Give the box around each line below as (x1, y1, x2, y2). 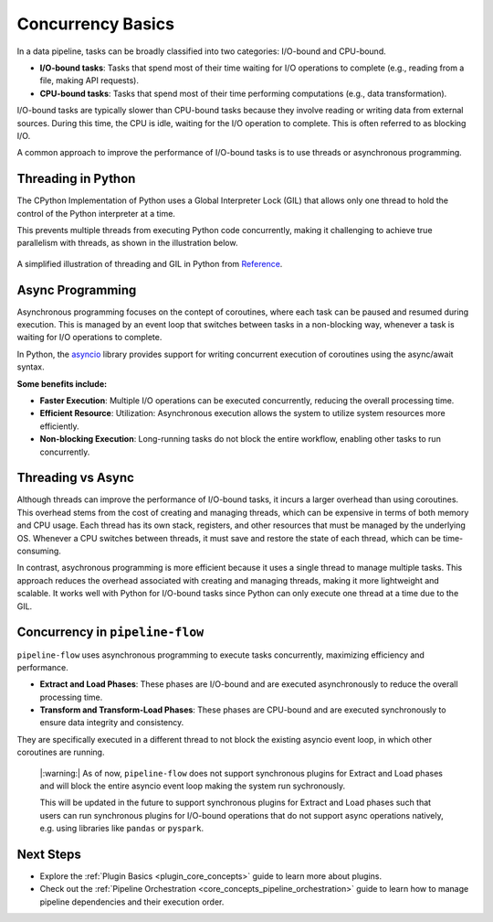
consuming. (16, 545, 61, 557)
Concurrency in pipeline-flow (16, 625, 205, 640)
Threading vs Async (16, 470, 134, 486)
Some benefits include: (16, 378, 108, 389)
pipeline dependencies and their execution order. (39, 896, 225, 907)
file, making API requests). (39, 75, 139, 86)
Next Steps (16, 847, 81, 862)
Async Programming (16, 282, 137, 297)
